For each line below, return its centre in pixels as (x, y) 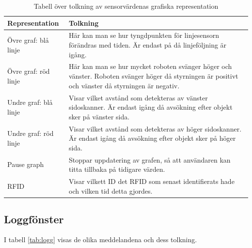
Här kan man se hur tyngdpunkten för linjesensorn (144, 35)
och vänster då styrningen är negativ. (124, 85)
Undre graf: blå (30, 102)
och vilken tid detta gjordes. (110, 190)
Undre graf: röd (31, 133)
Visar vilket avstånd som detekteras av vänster (138, 97)
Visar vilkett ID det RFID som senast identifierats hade (151, 181)
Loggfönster (34, 219)
